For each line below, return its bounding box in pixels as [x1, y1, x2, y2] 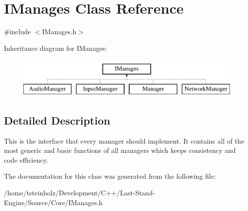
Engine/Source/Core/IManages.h [4, 197, 103, 207]
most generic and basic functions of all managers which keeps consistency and [4, 145, 236, 155]
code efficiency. [4, 154, 48, 165]
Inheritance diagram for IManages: [4, 42, 107, 53]
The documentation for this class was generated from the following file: [4, 171, 216, 181]
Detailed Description [4, 112, 111, 127]
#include [4, 26, 31, 37]
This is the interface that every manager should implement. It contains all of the [4, 135, 245, 146]
